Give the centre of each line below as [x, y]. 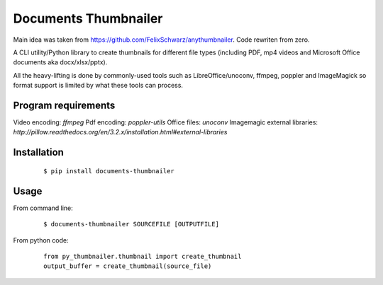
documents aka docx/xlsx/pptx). [60, 62]
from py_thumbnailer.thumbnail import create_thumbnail [143, 256]
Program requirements [64, 105]
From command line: [43, 208]
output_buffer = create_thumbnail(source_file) [128, 266]
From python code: [41, 240]
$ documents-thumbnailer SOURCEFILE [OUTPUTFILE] [132, 224]
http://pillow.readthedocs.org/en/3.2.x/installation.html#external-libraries [120, 132]
